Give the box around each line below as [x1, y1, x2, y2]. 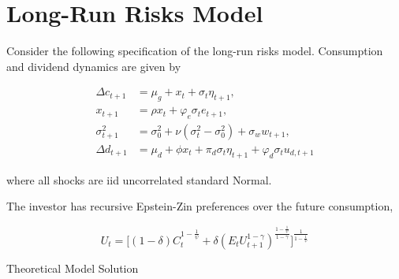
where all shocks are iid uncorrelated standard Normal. [6, 171, 272, 188]
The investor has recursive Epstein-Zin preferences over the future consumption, [6, 198, 393, 214]
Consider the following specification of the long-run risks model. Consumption [6, 43, 383, 59]
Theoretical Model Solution [6, 259, 139, 276]
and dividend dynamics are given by [6, 58, 181, 74]
